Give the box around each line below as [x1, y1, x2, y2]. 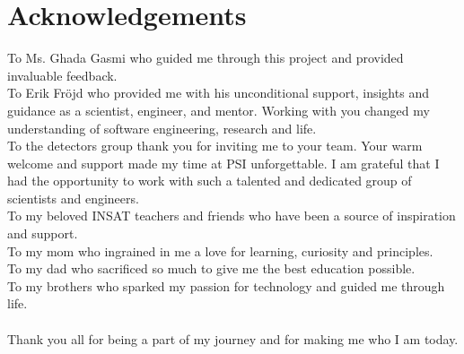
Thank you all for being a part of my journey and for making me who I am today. [7, 329, 459, 348]
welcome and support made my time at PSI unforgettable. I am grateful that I [7, 153, 440, 172]
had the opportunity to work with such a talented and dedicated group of [7, 171, 412, 190]
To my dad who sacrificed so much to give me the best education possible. [7, 259, 416, 278]
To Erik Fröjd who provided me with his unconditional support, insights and [7, 83, 429, 102]
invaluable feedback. [7, 65, 118, 84]
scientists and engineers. [7, 188, 139, 207]
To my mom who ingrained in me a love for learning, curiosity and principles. [7, 241, 433, 260]
